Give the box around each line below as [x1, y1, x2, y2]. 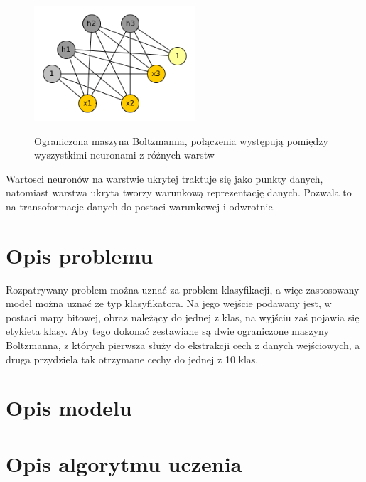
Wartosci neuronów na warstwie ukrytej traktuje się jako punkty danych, [6, 171, 323, 186]
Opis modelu [6, 393, 132, 422]
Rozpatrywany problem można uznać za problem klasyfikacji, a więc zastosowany [6, 282, 360, 296]
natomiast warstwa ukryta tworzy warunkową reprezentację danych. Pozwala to [6, 185, 352, 200]
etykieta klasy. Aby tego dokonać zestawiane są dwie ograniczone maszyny [6, 323, 329, 338]
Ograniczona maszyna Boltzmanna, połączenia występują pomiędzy [34, 133, 328, 148]
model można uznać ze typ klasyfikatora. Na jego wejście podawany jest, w [6, 296, 332, 311]
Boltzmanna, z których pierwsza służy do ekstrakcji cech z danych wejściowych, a [6, 338, 360, 353]
